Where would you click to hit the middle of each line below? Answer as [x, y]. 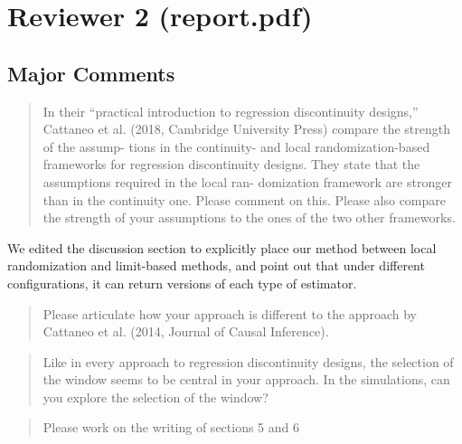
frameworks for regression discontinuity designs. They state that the [231, 164]
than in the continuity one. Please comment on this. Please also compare [244, 199]
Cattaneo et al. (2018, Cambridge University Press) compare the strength [247, 129]
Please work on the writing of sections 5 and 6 [171, 427]
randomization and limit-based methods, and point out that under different [216, 265]
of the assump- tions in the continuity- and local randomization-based [236, 146]
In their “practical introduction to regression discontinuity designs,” [231, 111]
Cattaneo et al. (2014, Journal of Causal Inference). [186, 331]
